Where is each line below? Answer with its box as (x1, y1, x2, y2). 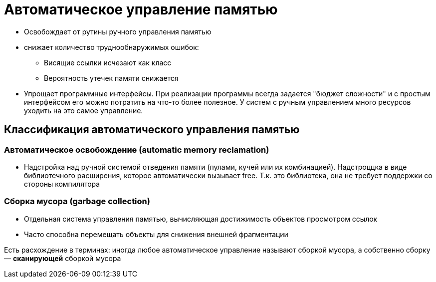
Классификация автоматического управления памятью (4, 123, 300, 136)
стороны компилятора (24, 179, 100, 188)
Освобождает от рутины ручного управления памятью (24, 27, 212, 36)
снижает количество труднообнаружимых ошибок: (24, 42, 199, 51)
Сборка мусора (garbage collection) (4, 196, 150, 207)
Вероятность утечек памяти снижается (44, 73, 179, 82)
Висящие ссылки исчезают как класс (44, 58, 172, 67)
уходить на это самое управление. (24, 106, 143, 115)
